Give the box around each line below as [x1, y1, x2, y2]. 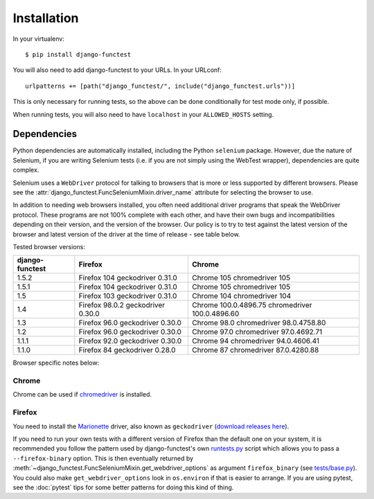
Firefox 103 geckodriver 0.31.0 [78, 291, 177, 301]
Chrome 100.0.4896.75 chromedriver [191, 300, 312, 310]
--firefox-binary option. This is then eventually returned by [12, 454, 194, 462]
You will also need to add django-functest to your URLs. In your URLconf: [12, 66, 222, 74]
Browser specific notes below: [12, 359, 100, 367]
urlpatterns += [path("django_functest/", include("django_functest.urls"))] [25, 82, 296, 90]
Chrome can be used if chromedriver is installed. [12, 390, 152, 399]
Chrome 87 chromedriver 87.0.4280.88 [191, 345, 319, 355]
